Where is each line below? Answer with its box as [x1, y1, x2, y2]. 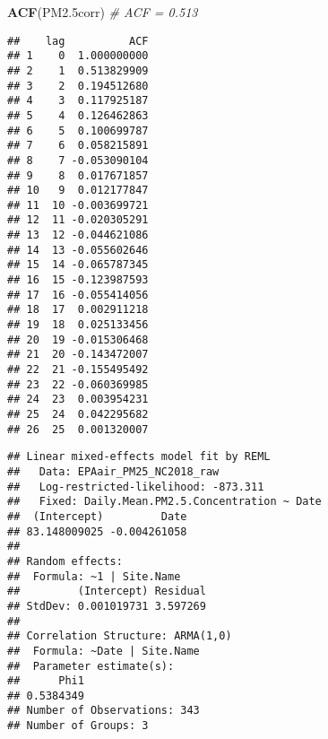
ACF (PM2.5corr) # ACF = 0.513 [7, 3, 198, 21]
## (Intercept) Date [7, 509, 187, 523]
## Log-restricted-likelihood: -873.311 [7, 480, 264, 493]
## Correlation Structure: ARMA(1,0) [7, 630, 232, 643]
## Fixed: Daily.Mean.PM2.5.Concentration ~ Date [7, 495, 322, 509]
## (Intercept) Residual [7, 585, 206, 598]
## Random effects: [7, 554, 123, 568]
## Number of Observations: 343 [7, 704, 200, 717]
